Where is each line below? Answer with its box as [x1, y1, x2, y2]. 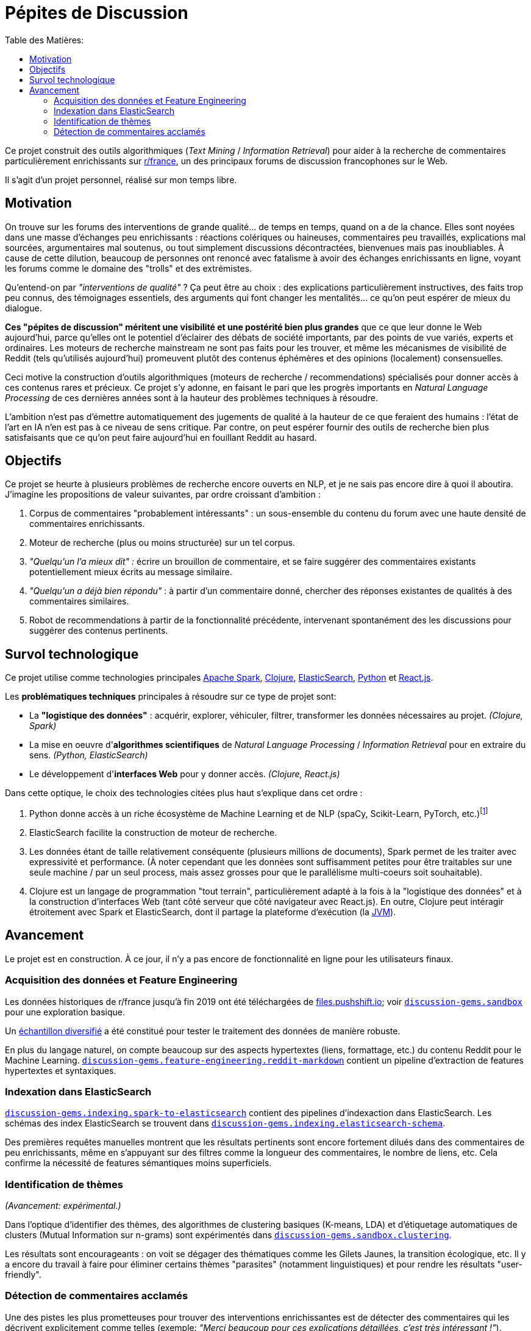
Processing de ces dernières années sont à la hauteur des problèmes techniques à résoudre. [5, 392, 378, 403]
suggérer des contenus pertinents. [29, 625, 168, 636]
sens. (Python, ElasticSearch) [29, 750, 148, 761]
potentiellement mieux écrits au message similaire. [29, 567, 232, 578]
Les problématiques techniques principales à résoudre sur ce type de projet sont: [5, 691, 337, 702]
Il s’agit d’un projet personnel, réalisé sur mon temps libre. [5, 174, 237, 185]
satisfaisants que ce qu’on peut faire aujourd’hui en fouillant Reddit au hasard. [5, 432, 317, 443]
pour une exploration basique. [5, 1006, 126, 1017]
